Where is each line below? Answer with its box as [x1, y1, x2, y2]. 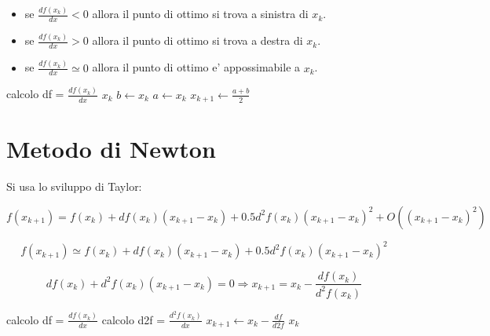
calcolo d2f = [101, 311, 166, 327]
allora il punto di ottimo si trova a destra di [92, 32, 303, 49]
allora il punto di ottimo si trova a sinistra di [92, 5, 309, 22]
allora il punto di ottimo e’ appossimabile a [92, 59, 301, 75]
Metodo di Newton [6, 133, 216, 165]
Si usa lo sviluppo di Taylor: [6, 178, 142, 195]
